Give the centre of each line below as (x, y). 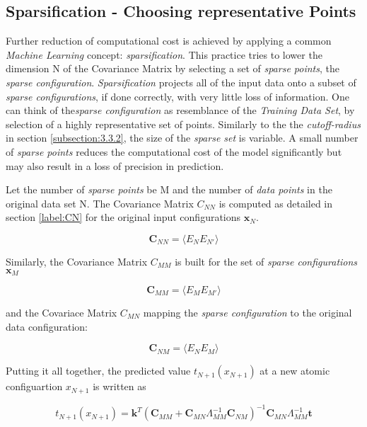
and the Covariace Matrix (62, 312)
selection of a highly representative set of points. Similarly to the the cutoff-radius (183, 124)
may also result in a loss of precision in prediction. (115, 165)
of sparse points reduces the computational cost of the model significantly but (174, 151)
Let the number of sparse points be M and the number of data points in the (169, 189)
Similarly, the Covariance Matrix (77, 261)
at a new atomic (295, 371)
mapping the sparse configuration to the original (247, 312)
